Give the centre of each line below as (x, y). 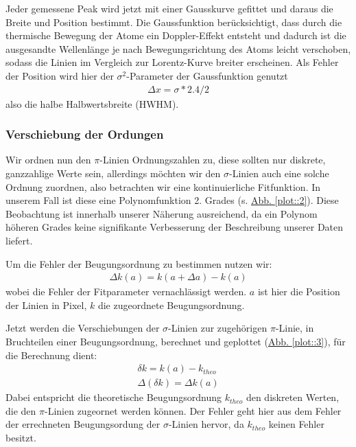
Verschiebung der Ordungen (85, 134)
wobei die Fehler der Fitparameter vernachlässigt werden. (126, 291)
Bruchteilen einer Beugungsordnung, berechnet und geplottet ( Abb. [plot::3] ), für (176, 341)
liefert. (19, 240)
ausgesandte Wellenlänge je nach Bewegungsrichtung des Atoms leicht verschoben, (178, 48)
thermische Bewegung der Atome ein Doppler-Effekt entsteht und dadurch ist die (176, 35)
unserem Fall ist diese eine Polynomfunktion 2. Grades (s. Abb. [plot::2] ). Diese (172, 200)
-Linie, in (295, 328)
